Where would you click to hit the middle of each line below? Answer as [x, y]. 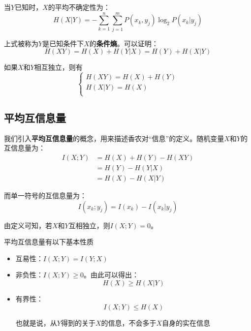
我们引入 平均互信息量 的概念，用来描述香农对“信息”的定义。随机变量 [114, 138]
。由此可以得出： [111, 275]
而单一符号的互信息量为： [45, 195]
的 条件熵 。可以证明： [124, 43]
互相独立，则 [89, 225]
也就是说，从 [36, 322]
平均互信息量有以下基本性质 [49, 242]
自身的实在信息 [186, 322]
